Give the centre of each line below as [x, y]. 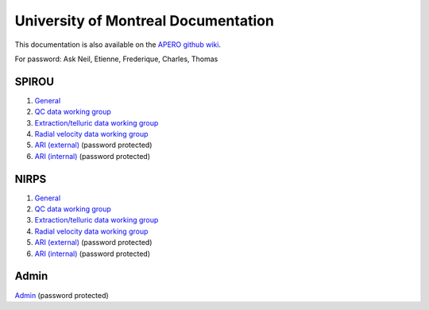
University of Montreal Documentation [144, 21]
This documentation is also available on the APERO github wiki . [118, 45]
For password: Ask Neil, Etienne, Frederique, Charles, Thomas [116, 59]
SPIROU [35, 81]
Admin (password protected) [62, 295]
